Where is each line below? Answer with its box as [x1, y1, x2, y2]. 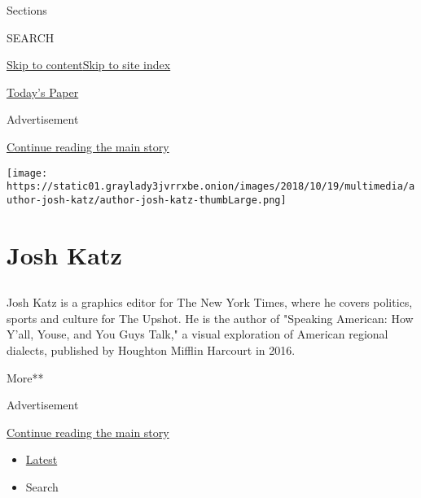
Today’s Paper [7, 83, 79, 100]
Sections [7, 2, 47, 18]
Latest [25, 451, 58, 468]
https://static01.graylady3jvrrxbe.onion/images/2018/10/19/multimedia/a [7, 181, 415, 193]
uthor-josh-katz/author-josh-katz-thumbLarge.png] [7, 194, 287, 206]
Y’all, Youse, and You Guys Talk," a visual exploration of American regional [7, 325, 388, 343]
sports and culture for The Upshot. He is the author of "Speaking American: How [7, 309, 414, 326]
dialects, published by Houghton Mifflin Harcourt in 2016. [7, 342, 296, 359]
